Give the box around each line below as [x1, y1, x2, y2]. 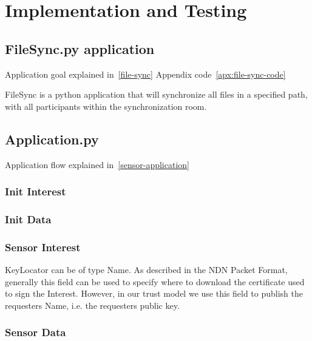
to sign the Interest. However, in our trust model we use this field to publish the [5, 287, 303, 300]
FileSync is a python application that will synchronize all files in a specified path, [5, 88, 308, 101]
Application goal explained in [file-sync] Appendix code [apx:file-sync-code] [5, 67, 286, 80]
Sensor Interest [5, 239, 81, 254]
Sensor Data [5, 325, 66, 340]
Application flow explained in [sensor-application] [5, 158, 189, 170]
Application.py [5, 129, 99, 148]
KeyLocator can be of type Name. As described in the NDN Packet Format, [5, 263, 288, 276]
